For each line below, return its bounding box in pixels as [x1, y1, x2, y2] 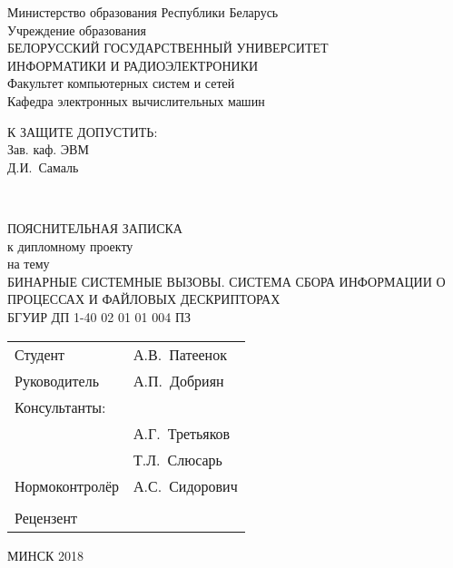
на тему [7, 254, 50, 273]
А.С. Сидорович [133, 475, 238, 496]
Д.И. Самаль [7, 157, 79, 176]
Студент [15, 343, 65, 365]
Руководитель [15, 369, 99, 391]
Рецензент [15, 506, 77, 528]
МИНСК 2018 [7, 545, 84, 564]
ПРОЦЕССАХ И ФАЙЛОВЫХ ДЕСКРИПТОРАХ [7, 289, 281, 308]
